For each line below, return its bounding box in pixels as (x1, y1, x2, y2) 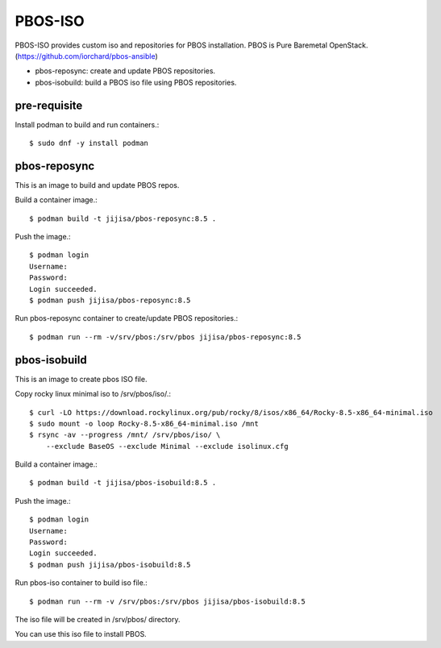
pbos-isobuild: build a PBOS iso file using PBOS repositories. (35, 77, 237, 87)
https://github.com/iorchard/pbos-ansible (17, 51, 156, 60)
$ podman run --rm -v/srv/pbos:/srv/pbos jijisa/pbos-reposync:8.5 (29, 332, 302, 342)
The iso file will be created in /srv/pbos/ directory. (15, 614, 181, 624)
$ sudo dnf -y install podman (29, 139, 149, 148)
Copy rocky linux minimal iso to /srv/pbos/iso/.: (15, 389, 171, 399)
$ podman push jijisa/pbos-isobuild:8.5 (29, 560, 191, 569)
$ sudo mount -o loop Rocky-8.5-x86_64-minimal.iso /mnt (29, 419, 260, 428)
